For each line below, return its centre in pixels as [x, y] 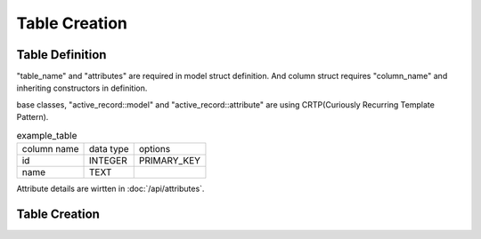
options [155, 149]
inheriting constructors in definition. [82, 88]
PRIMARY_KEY [169, 160]
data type [109, 149]
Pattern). [33, 117]
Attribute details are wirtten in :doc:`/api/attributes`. [110, 188]
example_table [47, 135]
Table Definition [61, 55]
